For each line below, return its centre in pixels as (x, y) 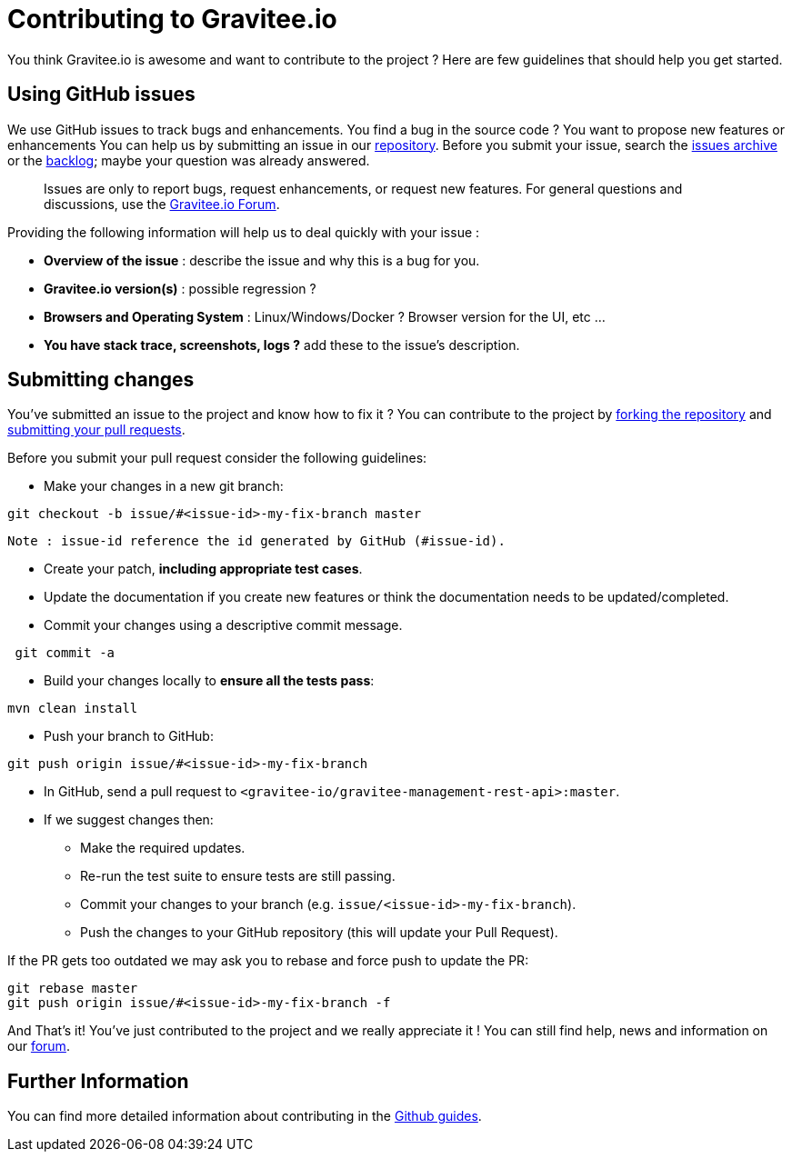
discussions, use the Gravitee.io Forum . (162, 204)
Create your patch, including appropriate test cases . (203, 569)
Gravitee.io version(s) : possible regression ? (180, 288)
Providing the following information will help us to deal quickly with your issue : (244, 232)
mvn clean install (73, 709)
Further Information (98, 1081)
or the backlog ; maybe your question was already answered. (189, 160)
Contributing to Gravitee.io (172, 19)
